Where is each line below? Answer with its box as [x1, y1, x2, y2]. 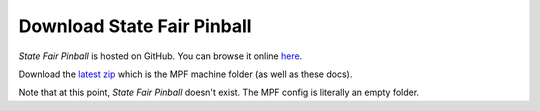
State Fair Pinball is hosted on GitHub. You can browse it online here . [18, 50, 303, 62]
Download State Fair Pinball [18, 15, 252, 37]
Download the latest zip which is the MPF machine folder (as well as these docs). [18, 68, 353, 80]
